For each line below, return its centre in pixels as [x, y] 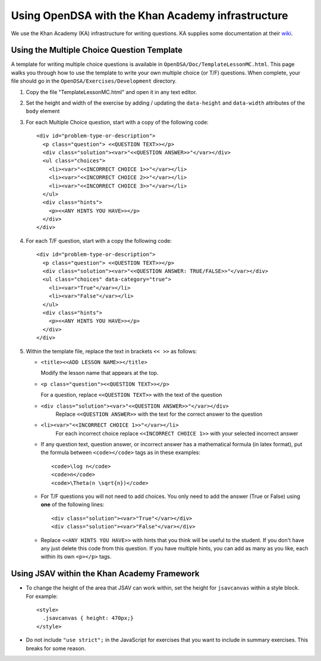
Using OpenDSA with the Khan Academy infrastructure [150, 15]
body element [43, 111]
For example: [42, 596]
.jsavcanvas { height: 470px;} [88, 618]
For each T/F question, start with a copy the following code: [99, 240]
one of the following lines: [73, 505]
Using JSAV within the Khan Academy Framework [105, 574]
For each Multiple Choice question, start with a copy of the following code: [117, 122]
